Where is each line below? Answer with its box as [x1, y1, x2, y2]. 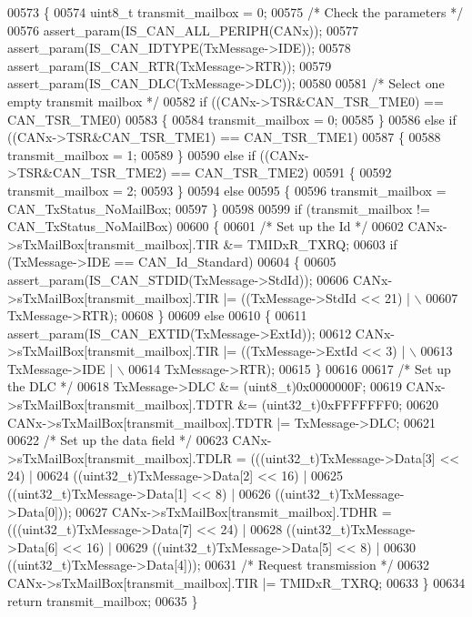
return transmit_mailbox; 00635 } [7, 591, 198, 610]
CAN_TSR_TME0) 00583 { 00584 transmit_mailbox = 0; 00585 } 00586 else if [7, 109, 457, 128]
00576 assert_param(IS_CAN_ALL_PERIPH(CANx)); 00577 [7, 20, 359, 39]
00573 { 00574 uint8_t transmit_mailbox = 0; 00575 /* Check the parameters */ [7, 3, 464, 21]
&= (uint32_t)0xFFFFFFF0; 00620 [237, 395, 438, 414]
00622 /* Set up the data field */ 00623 [7, 430, 228, 450]
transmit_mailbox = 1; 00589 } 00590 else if [7, 145, 256, 164]
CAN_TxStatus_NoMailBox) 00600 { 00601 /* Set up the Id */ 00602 [7, 217, 404, 236]
